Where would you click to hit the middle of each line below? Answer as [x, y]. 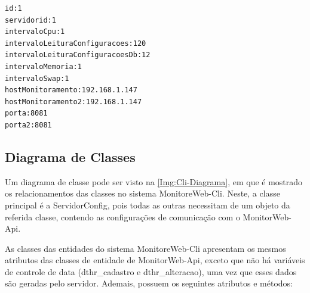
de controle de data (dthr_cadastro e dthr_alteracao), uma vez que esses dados [151, 271]
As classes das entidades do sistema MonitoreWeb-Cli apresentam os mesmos [145, 248]
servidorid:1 [30, 20]
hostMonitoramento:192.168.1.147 [71, 90]
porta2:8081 [28, 125]
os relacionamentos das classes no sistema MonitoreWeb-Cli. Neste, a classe [142, 193]
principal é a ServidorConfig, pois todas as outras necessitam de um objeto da [148, 205]
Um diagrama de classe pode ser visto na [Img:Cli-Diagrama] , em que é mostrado [154, 181]
